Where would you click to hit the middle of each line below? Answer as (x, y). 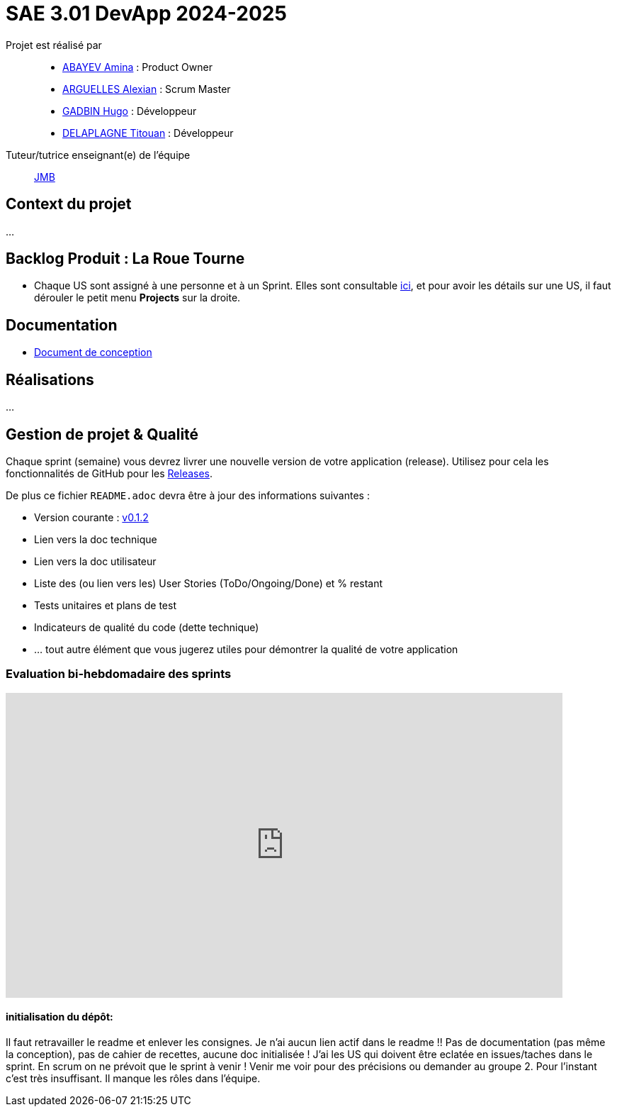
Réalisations (50, 379)
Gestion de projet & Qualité (102, 434)
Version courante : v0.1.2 (91, 517)
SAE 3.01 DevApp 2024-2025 (146, 13)
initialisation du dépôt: (60, 1017)
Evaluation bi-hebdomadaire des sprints (119, 674)
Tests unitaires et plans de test (105, 605)
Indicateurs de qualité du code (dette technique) (147, 627)
